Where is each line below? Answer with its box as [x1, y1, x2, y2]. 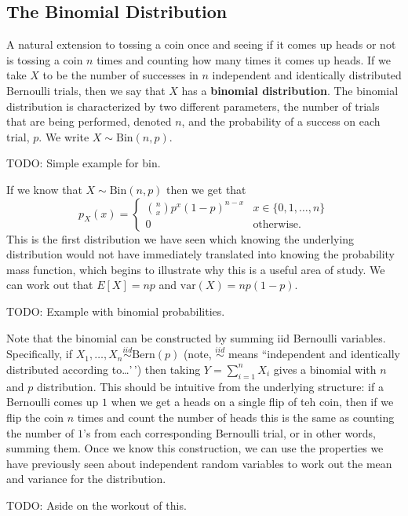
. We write [38, 128, 89, 145]
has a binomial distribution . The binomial [181, 82, 399, 98]
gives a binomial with [273, 360, 377, 377]
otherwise [253, 218, 299, 230]
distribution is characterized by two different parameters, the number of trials [6, 97, 380, 114]
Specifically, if [6, 346, 73, 362]
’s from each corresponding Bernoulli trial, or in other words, [83, 424, 376, 441]
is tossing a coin [6, 51, 83, 68]
